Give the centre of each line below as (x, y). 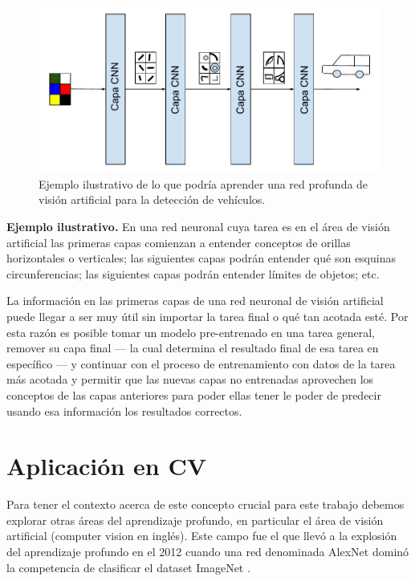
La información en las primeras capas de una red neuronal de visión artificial (195, 301)
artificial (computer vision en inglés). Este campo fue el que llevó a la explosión (202, 536)
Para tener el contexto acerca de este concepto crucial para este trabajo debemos (205, 504)
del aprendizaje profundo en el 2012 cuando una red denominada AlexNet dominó (208, 552)
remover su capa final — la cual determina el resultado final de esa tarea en (193, 348)
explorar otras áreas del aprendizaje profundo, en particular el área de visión (195, 520)
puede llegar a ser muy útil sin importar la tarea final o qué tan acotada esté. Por (207, 316)
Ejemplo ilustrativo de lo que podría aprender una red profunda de (203, 183)
